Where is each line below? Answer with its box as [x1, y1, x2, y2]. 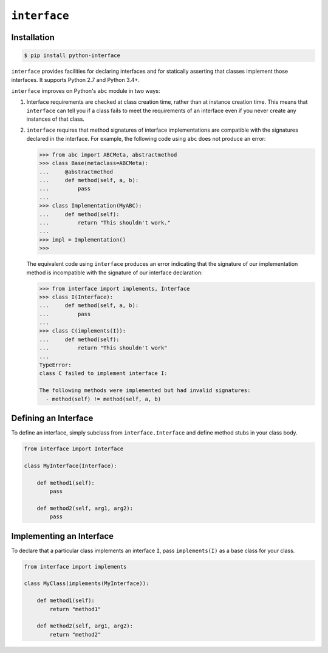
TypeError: [39, 362, 72, 368]
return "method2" [49, 631, 101, 638]
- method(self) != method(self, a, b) [46, 395, 161, 402]
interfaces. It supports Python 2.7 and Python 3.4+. [11, 76, 140, 83]
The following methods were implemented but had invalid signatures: [39, 387, 251, 394]
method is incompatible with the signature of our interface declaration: [26, 269, 203, 276]
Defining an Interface [11, 413, 94, 423]
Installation [11, 32, 55, 42]
